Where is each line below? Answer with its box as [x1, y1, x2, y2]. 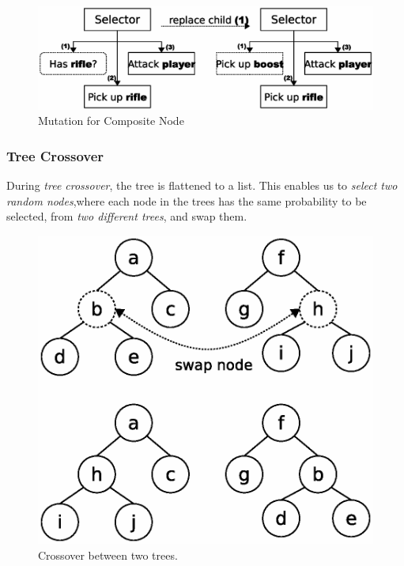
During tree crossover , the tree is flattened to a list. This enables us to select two [6, 177, 398, 194]
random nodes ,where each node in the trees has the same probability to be [6, 192, 367, 209]
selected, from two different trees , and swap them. [6, 208, 247, 225]
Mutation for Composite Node [38, 112, 184, 129]
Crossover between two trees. [38, 547, 178, 564]
